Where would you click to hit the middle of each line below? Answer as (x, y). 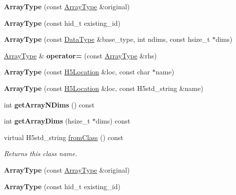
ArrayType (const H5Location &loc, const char (77, 72)
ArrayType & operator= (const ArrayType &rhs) (80, 55)
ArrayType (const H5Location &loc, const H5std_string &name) (104, 88)
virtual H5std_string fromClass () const (64, 137)
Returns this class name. (41, 153)
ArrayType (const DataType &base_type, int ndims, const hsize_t (107, 39)
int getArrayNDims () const (49, 104)
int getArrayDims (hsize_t (47, 121)
